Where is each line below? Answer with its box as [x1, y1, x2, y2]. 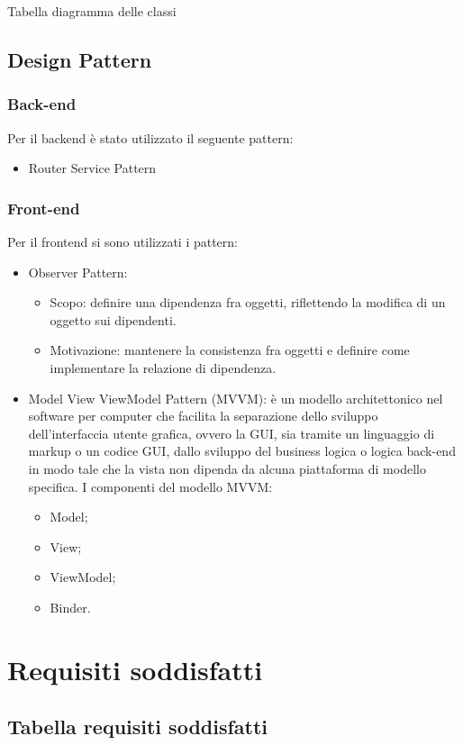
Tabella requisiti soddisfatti [7, 713, 268, 740]
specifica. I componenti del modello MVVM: [28, 477, 273, 495]
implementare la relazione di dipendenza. [50, 358, 277, 377]
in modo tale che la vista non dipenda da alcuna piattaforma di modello [28, 459, 426, 477]
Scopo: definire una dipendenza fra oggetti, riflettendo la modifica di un [50, 293, 446, 312]
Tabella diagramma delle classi [7, 2, 177, 20]
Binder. [50, 597, 91, 616]
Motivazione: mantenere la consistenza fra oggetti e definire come [50, 341, 410, 359]
